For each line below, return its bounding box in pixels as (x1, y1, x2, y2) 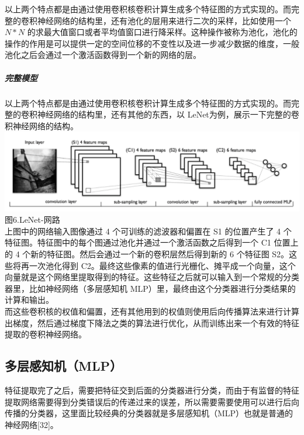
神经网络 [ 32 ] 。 (5, 418, 58, 430)
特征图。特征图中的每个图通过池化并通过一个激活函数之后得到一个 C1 (5, 236, 271, 248)
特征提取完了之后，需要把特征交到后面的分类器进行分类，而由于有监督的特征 (5, 384, 299, 396)
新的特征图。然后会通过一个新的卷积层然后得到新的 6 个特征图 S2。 (30, 248, 289, 260)
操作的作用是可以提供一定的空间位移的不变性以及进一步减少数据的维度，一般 (5, 37, 299, 49)
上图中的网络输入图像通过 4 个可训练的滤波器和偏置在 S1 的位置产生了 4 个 (5, 225, 292, 237)
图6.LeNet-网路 (5, 213, 60, 226)
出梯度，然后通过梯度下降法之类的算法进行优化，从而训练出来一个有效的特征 (5, 316, 299, 329)
